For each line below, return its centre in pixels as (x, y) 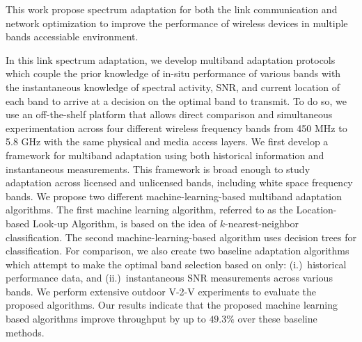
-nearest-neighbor (262, 223)
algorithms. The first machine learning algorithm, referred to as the (149, 210)
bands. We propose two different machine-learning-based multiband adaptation (174, 196)
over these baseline (277, 319)
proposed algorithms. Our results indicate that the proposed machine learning (172, 305)
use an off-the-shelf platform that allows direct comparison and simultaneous (169, 114)
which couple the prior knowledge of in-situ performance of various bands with (173, 73)
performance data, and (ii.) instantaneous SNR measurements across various (169, 278)
